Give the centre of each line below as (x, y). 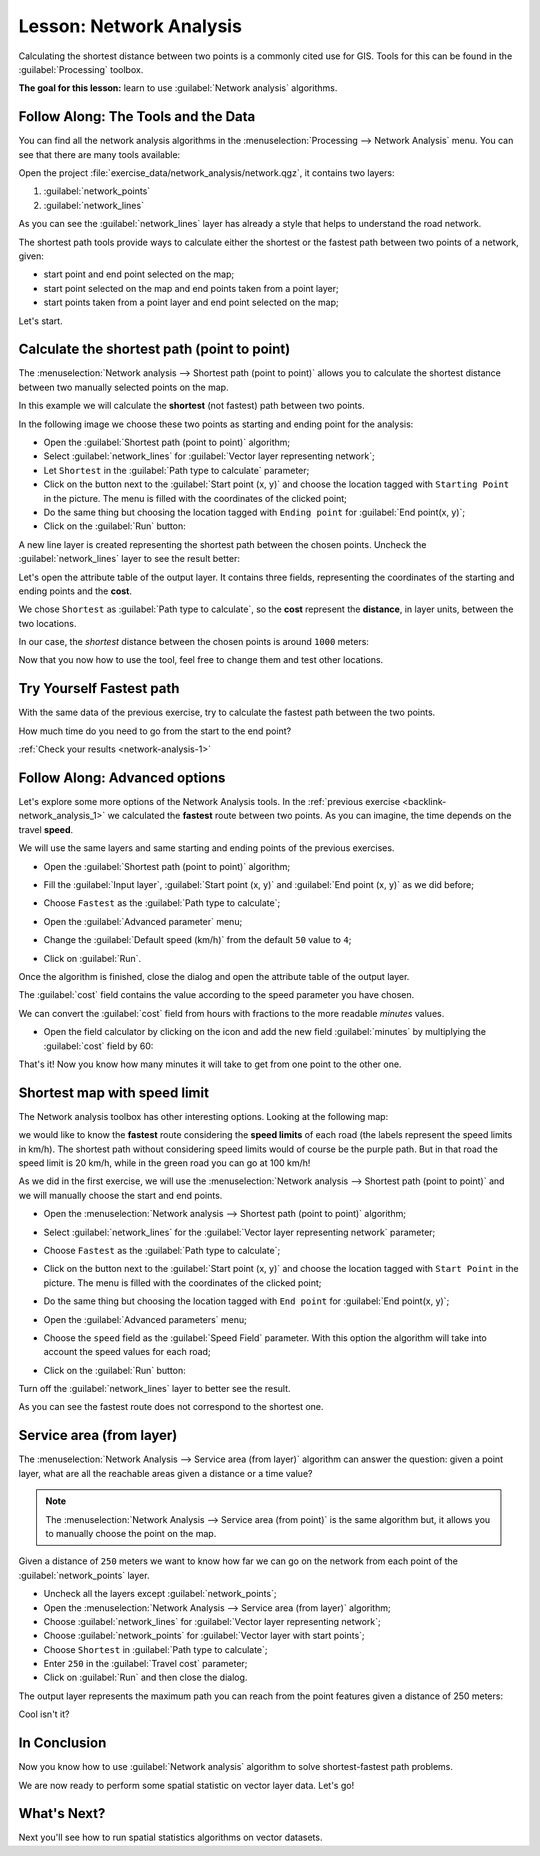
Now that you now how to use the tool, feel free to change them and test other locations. (201, 660)
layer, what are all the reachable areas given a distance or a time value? (165, 1473)
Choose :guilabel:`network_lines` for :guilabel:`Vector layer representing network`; (212, 1621)
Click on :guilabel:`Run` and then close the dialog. (145, 1677)
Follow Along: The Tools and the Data (137, 116)
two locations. (47, 623)
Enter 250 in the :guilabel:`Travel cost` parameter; (145, 1664)
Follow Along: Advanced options (122, 777)
